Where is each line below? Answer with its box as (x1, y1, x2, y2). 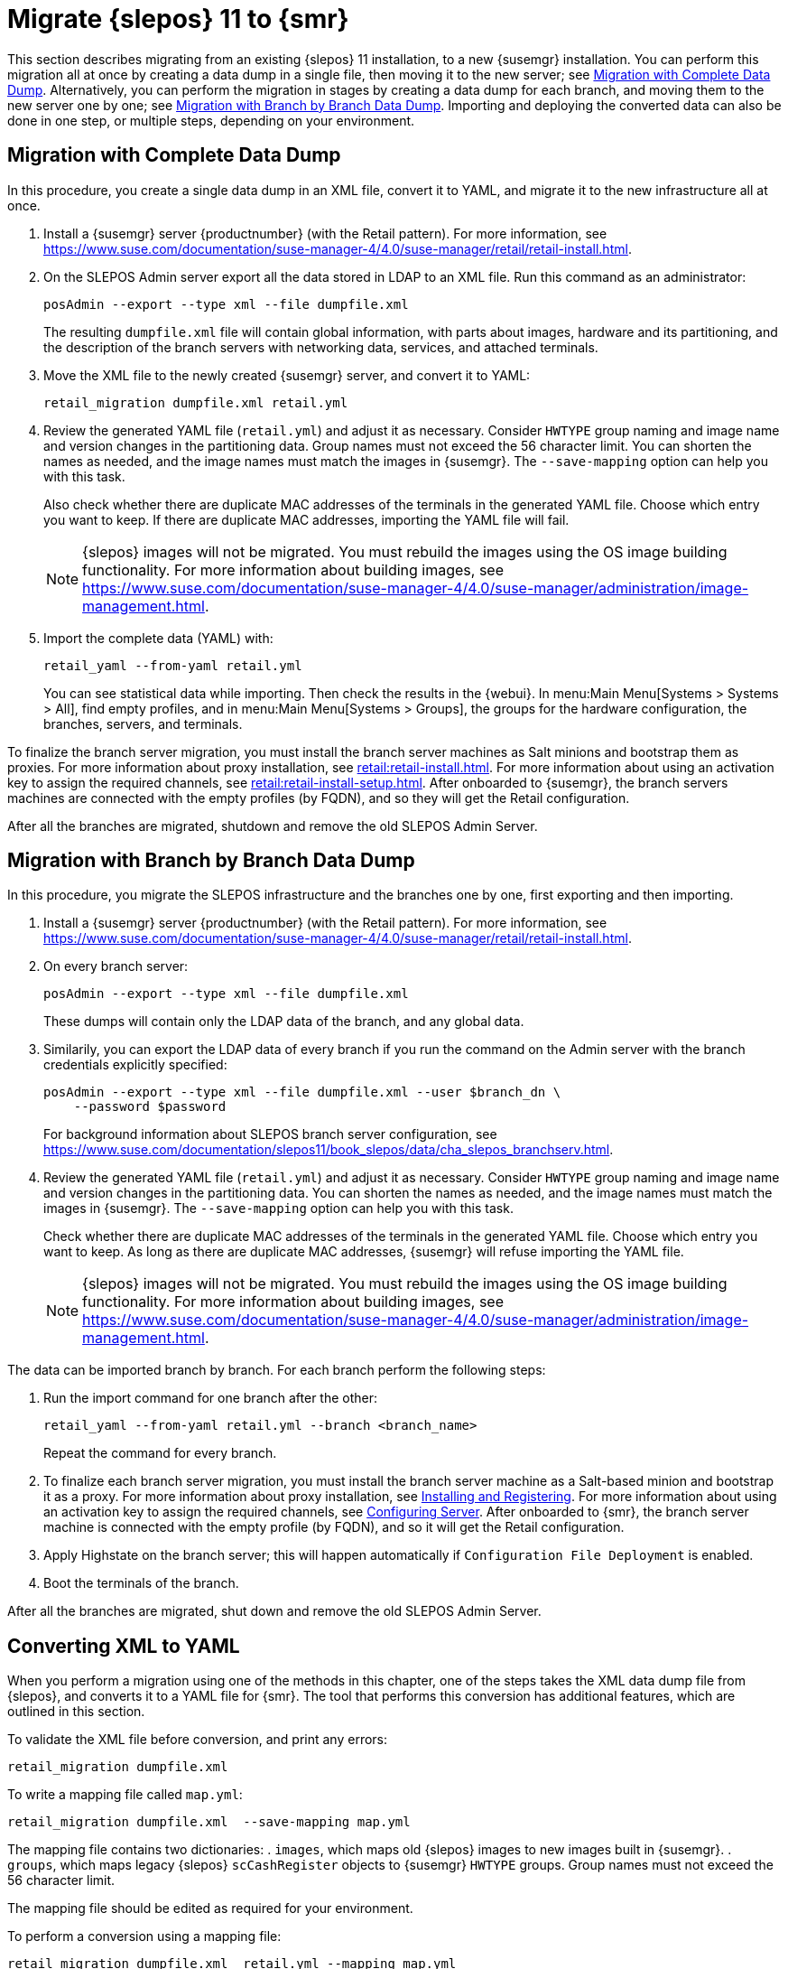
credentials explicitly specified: (43, 1057, 227, 1073)
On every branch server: (43, 958, 189, 975)
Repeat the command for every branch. (43, 1445, 277, 1461)
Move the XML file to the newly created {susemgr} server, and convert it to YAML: (43, 367, 531, 383)
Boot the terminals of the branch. (43, 1575, 239, 1591)
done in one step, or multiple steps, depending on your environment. (7, 112, 415, 128)
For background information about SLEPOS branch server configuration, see (43, 1126, 497, 1143)
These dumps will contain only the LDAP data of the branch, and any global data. (43, 1013, 524, 1030)
